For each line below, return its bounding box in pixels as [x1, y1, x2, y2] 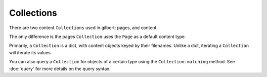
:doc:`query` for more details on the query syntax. [9, 66, 111, 72]
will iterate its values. [9, 49, 52, 55]
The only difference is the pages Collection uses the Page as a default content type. [9, 34, 186, 39]
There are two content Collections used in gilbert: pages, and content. [9, 25, 158, 31]
